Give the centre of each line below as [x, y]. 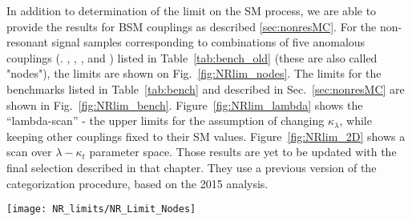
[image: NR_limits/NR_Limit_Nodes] [101, 209]
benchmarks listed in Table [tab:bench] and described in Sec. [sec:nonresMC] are [206, 88]
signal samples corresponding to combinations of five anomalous [208, 42]
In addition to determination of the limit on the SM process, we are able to [192, 10]
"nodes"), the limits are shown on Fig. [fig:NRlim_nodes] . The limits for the [194, 73]
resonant [27, 42]
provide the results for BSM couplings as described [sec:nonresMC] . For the [192, 26]
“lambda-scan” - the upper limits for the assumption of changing [166, 121]
